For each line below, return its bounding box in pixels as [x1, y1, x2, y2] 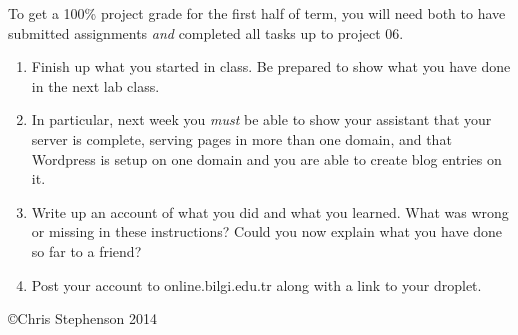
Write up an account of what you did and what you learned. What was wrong [31, 201, 509, 222]
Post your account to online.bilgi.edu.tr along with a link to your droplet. [31, 274, 482, 295]
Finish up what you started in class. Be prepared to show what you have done [31, 56, 511, 77]
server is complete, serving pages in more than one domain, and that [31, 128, 452, 149]
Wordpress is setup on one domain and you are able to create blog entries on [31, 148, 502, 169]
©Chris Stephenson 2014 [8, 308, 157, 329]
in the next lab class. [31, 75, 160, 96]
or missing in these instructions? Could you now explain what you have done [31, 221, 503, 242]
